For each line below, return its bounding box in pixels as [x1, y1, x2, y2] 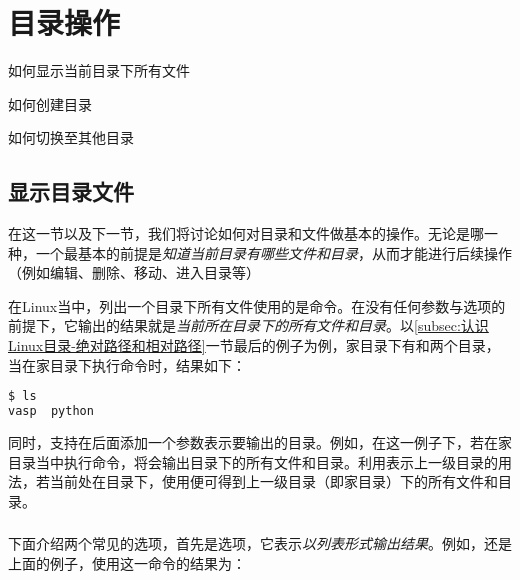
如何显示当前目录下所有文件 [8, 60, 190, 81]
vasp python [8, 404, 94, 419]
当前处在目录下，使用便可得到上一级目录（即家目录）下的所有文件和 [49, 471, 498, 492]
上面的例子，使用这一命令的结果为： [8, 552, 246, 573]
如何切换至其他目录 [8, 127, 134, 148]
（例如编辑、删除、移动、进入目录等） [8, 262, 260, 283]
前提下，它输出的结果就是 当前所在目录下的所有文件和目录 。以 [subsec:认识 [8, 315, 489, 336]
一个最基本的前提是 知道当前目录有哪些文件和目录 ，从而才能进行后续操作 [35, 242, 512, 263]
